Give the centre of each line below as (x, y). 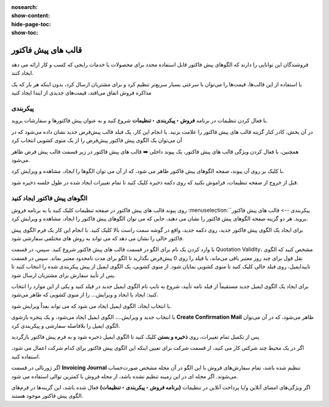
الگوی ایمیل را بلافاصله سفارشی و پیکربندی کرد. (65, 325)
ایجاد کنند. (22, 73)
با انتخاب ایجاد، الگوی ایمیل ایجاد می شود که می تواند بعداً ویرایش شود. (91, 306)
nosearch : (24, 7)
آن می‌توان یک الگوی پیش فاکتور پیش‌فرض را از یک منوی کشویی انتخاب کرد (97, 141)
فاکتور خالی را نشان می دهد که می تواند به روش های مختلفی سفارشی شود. (97, 238)
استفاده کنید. (26, 357)
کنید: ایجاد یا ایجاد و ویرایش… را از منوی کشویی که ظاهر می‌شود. (85, 294)
